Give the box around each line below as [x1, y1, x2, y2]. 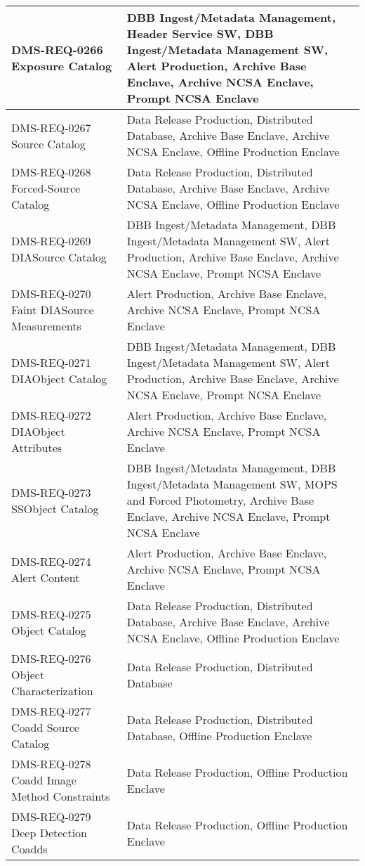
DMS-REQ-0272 [11, 407, 91, 423]
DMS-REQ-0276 [11, 650, 91, 666]
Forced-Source [11, 180, 81, 196]
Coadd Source [11, 719, 79, 735]
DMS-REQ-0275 [11, 605, 91, 622]
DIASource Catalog [11, 249, 107, 265]
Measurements [11, 318, 81, 334]
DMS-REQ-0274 [11, 552, 91, 569]
